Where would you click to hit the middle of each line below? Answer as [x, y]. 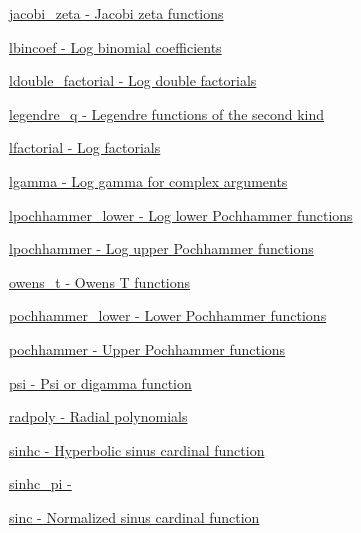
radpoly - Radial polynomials [98, 416]
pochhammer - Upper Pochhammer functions [147, 348]
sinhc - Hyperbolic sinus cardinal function [137, 449]
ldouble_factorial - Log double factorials [133, 80]
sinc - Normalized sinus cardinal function [134, 516]
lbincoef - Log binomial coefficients [115, 46]
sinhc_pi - [40, 483]
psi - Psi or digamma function [100, 382]
